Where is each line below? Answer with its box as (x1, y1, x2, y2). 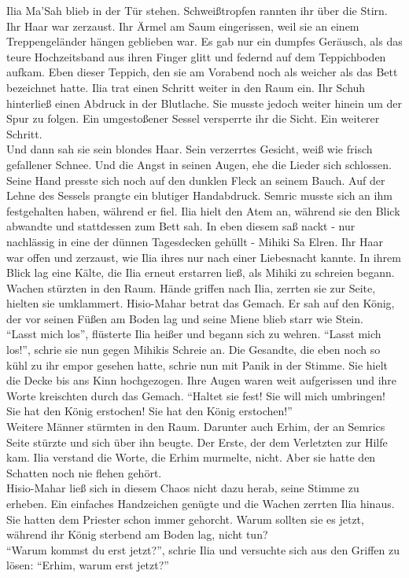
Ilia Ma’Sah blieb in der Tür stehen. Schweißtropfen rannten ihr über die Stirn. (6, 2, 388, 18)
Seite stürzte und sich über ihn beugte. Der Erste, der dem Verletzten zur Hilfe (6, 433, 388, 450)
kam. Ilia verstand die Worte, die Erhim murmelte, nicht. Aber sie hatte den (6, 449, 376, 466)
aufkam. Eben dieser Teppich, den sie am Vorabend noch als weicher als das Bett (6, 64, 398, 80)
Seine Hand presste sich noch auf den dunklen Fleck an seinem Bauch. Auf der (6, 171, 385, 188)
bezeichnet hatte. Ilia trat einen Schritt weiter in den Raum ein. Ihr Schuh (6, 79, 366, 95)
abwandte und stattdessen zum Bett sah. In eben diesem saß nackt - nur (6, 218, 356, 234)
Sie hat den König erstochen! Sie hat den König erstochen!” (6, 403, 293, 419)
